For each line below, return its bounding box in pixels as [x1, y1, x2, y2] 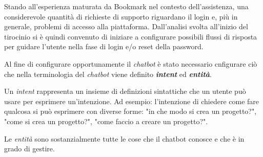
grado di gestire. [4, 143, 55, 154]
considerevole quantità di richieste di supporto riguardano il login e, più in [4, 11, 238, 22]
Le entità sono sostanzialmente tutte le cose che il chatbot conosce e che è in [4, 133, 245, 144]
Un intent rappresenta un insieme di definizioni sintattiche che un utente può [4, 86, 246, 96]
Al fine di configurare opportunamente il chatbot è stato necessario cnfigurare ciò [4, 58, 257, 69]
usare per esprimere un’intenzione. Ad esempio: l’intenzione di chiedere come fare [4, 95, 259, 106]
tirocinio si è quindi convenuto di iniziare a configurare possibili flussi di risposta [4, 31, 257, 42]
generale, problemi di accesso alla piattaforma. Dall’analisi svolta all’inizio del [4, 21, 248, 32]
